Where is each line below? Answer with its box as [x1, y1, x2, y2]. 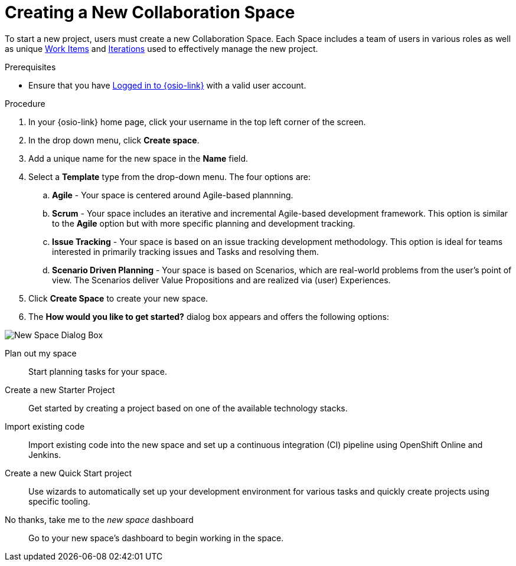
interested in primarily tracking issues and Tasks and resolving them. [52, 246, 319, 257]
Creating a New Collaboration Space [5, 2, 295, 22]
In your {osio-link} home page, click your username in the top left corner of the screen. [28, 116, 366, 127]
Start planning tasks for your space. [28, 366, 167, 377]
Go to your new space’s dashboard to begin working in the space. [28, 532, 284, 543]
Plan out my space [5, 348, 77, 358]
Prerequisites [5, 61, 56, 72]
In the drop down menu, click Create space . [28, 135, 200, 145]
